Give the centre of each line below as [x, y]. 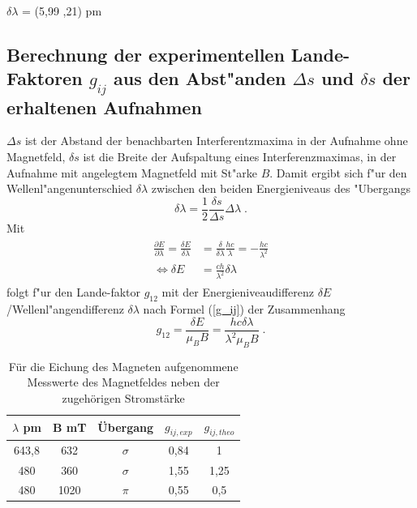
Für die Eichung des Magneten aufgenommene [123, 366]
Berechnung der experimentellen [146, 54]
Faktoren [45, 78]
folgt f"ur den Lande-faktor [73, 292]
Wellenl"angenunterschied [70, 188]
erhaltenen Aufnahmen [104, 107]
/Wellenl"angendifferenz [65, 309]
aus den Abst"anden [200, 78]
